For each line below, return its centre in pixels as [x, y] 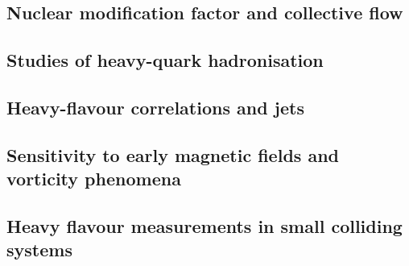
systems [39, 249]
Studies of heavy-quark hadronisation [165, 60]
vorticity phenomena [94, 179]
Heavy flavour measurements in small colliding [204, 225]
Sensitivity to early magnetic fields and [173, 154]
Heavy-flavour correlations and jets [155, 107]
